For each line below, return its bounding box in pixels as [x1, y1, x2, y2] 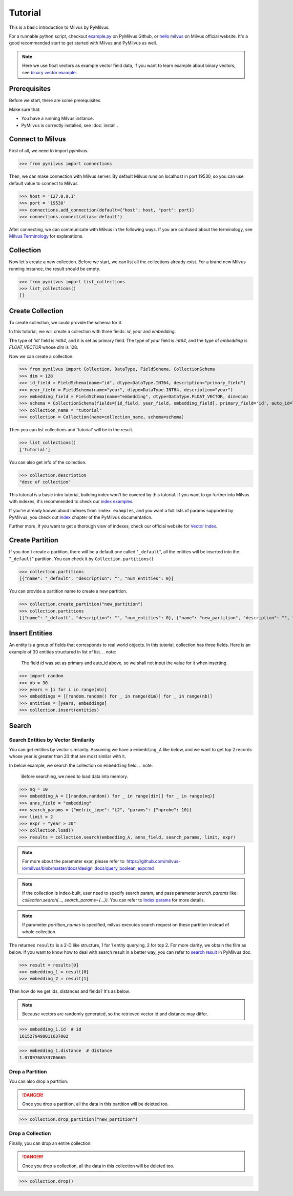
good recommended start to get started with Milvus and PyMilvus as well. [9, 40, 157, 46]
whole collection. [22, 928, 57, 935]
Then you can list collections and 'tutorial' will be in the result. [9, 427, 134, 433]
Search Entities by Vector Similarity [9, 736, 95, 743]
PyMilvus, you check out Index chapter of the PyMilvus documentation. [9, 514, 153, 520]
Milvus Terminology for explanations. [9, 233, 84, 239]
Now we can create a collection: [9, 353, 74, 359]
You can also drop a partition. [9, 1078, 68, 1084]
